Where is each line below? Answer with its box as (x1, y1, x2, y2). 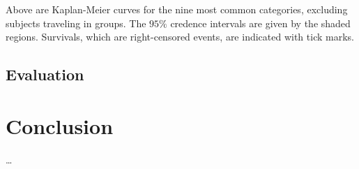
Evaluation (6, 64, 84, 85)
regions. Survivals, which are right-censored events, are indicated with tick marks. (6, 29, 354, 44)
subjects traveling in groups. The (6, 15, 146, 30)
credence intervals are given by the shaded (170, 15, 351, 30)
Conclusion (6, 111, 114, 140)
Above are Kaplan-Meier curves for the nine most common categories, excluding (6, 2, 348, 16)
